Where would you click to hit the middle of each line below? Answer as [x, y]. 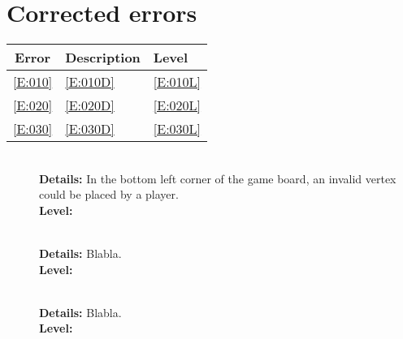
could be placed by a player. [109, 194]
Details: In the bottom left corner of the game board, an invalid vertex [218, 178]
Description [103, 58]
